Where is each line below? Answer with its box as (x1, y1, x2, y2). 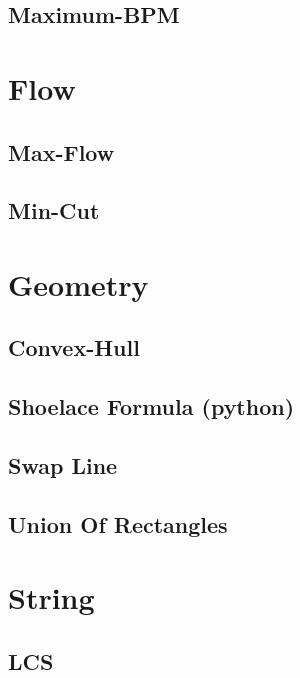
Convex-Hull (8, 332, 140, 363)
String (8, 577, 95, 618)
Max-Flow (8, 136, 115, 167)
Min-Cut (8, 195, 100, 226)
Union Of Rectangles (8, 508, 228, 539)
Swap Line (8, 450, 118, 481)
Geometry (8, 263, 149, 304)
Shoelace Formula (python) (8, 391, 295, 422)
